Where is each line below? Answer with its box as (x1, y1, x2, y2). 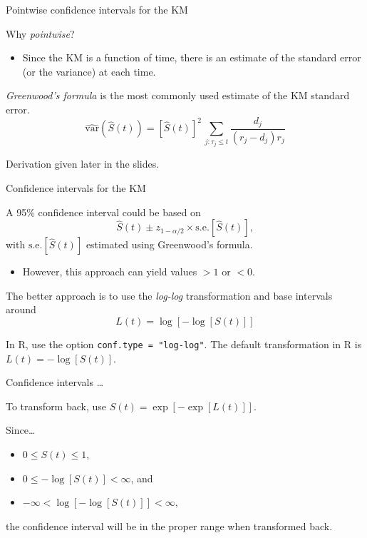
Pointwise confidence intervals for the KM (6, 2, 188, 16)
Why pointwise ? (6, 26, 75, 41)
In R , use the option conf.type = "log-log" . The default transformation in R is (6, 336, 362, 351)
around (6, 302, 36, 317)
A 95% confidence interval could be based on (6, 204, 201, 219)
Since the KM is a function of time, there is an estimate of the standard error (22, 50, 361, 65)
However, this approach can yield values (22, 264, 197, 279)
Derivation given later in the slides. (6, 156, 160, 171)
